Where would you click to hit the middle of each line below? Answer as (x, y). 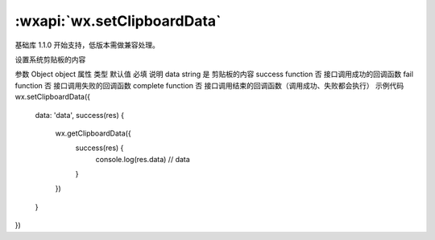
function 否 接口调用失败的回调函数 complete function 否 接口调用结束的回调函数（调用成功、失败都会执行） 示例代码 (209, 85)
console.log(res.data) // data (143, 159)
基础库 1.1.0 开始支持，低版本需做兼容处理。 (87, 45)
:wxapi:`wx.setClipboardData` (118, 21)
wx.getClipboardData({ (93, 133)
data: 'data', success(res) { (80, 115)
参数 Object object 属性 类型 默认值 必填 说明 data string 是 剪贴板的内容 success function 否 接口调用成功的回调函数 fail (214, 74)
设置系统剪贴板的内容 (50, 59)
